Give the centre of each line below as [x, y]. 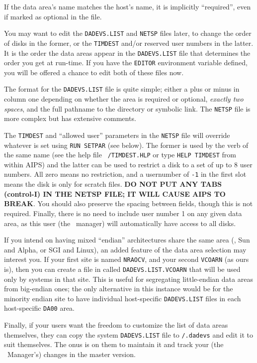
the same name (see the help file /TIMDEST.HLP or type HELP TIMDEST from [120, 155]
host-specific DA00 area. [39, 308]
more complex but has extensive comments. [70, 118]
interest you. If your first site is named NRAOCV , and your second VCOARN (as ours [127, 259]
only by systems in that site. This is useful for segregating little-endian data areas [128, 279]
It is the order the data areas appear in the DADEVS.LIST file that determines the [127, 53]
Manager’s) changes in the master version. [71, 354]
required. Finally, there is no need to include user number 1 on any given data [123, 213]
